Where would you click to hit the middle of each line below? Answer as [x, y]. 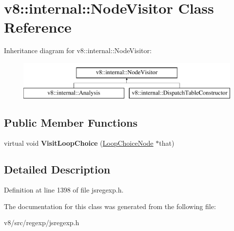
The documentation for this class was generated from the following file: [110, 206]
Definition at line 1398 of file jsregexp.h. [64, 190]
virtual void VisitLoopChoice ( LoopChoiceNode [79, 143]
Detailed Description [57, 169]
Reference [38, 27]
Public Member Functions [71, 123]
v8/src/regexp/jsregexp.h [42, 222]
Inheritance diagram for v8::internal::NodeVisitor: [78, 50]
